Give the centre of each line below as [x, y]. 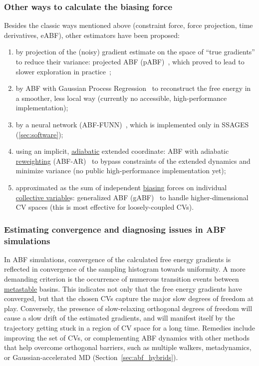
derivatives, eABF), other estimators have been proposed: [92, 35]
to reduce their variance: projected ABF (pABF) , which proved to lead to [130, 61]
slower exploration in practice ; [63, 71]
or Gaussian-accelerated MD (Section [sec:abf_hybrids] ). [91, 357]
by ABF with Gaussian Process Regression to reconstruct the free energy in [133, 88]
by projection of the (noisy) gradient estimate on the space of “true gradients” [135, 52]
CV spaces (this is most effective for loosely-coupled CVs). [105, 207]
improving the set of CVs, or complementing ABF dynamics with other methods [127, 337]
